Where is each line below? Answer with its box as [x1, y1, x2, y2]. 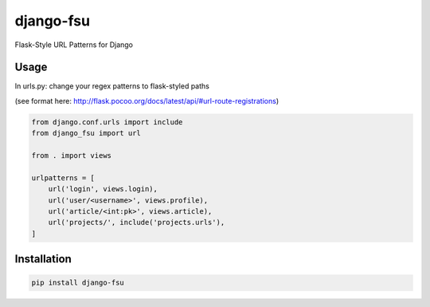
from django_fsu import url [31, 128, 141, 138]
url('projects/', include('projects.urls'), [48, 218, 225, 227]
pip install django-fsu [31, 278, 125, 287]
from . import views [31, 152, 111, 159]
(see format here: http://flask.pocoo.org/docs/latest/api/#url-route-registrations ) [14, 96, 279, 105]
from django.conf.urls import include [31, 117, 183, 127]
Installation [14, 252, 72, 266]
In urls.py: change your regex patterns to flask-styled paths [14, 81, 210, 91]
